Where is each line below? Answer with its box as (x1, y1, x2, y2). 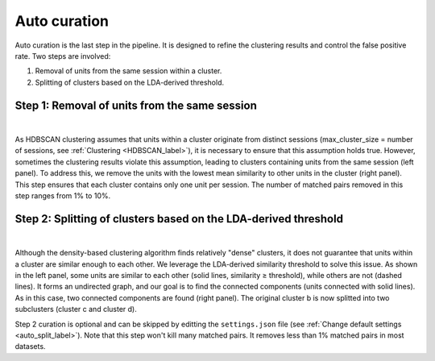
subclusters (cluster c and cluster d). (14, 305, 137, 314)
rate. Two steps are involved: (14, 51, 111, 60)
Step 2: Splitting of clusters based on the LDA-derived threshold (14, 212, 344, 226)
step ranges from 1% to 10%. (14, 190, 111, 201)
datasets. (14, 342, 46, 351)
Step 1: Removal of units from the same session (14, 98, 258, 112)
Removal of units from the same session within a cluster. (35, 66, 222, 76)
